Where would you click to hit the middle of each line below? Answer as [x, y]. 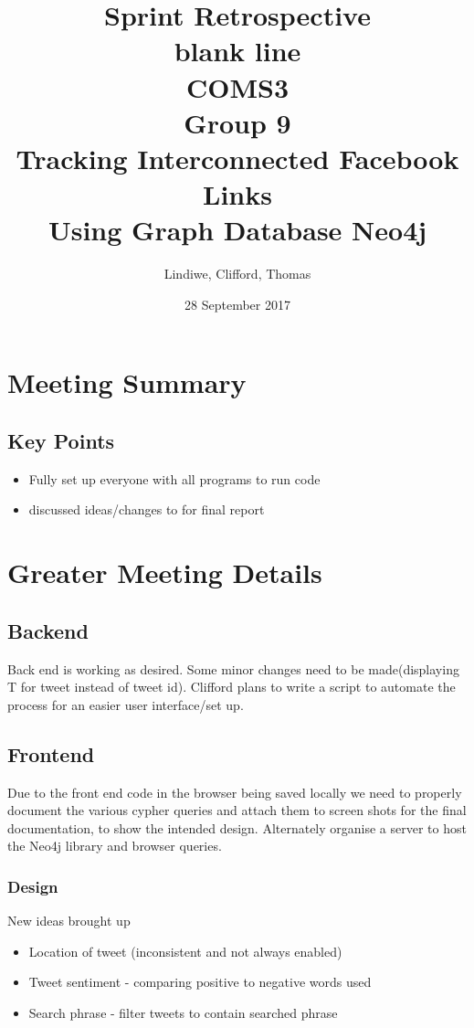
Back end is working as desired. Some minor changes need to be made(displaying [233, 668]
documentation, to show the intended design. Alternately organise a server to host [237, 827]
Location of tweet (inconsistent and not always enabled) [185, 951]
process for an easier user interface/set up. [126, 704]
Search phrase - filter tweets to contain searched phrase [183, 1012]
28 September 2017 [237, 304]
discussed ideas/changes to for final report [147, 509]
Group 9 [237, 122]
